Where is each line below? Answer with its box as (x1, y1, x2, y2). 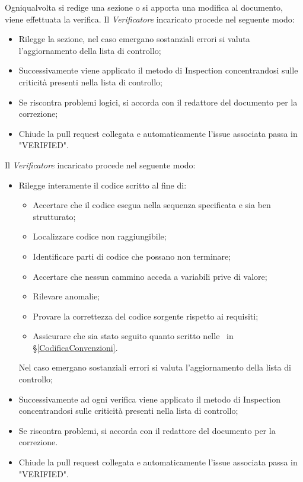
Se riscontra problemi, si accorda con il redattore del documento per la (18, 424, 276, 436)
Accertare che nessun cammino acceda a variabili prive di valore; (33, 270, 267, 282)
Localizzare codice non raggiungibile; (33, 230, 167, 242)
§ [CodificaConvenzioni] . (33, 341, 118, 353)
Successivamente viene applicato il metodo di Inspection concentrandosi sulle (18, 64, 298, 76)
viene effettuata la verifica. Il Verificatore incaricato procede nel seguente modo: (5, 12, 295, 25)
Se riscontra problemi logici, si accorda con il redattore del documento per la (18, 95, 298, 108)
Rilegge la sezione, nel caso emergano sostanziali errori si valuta (18, 33, 250, 45)
